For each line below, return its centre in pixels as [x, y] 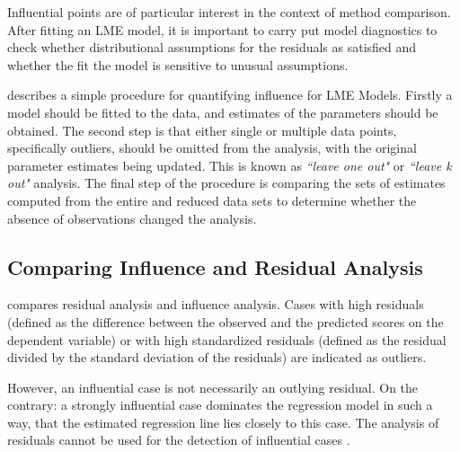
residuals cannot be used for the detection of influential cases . [179, 440]
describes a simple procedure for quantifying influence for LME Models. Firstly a [230, 95]
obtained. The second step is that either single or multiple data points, [202, 130]
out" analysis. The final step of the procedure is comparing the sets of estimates [226, 183]
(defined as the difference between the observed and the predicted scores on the [226, 321]
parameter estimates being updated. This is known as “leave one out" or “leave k [230, 165]
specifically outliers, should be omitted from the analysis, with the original [212, 148]
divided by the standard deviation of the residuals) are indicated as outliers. [217, 357]
